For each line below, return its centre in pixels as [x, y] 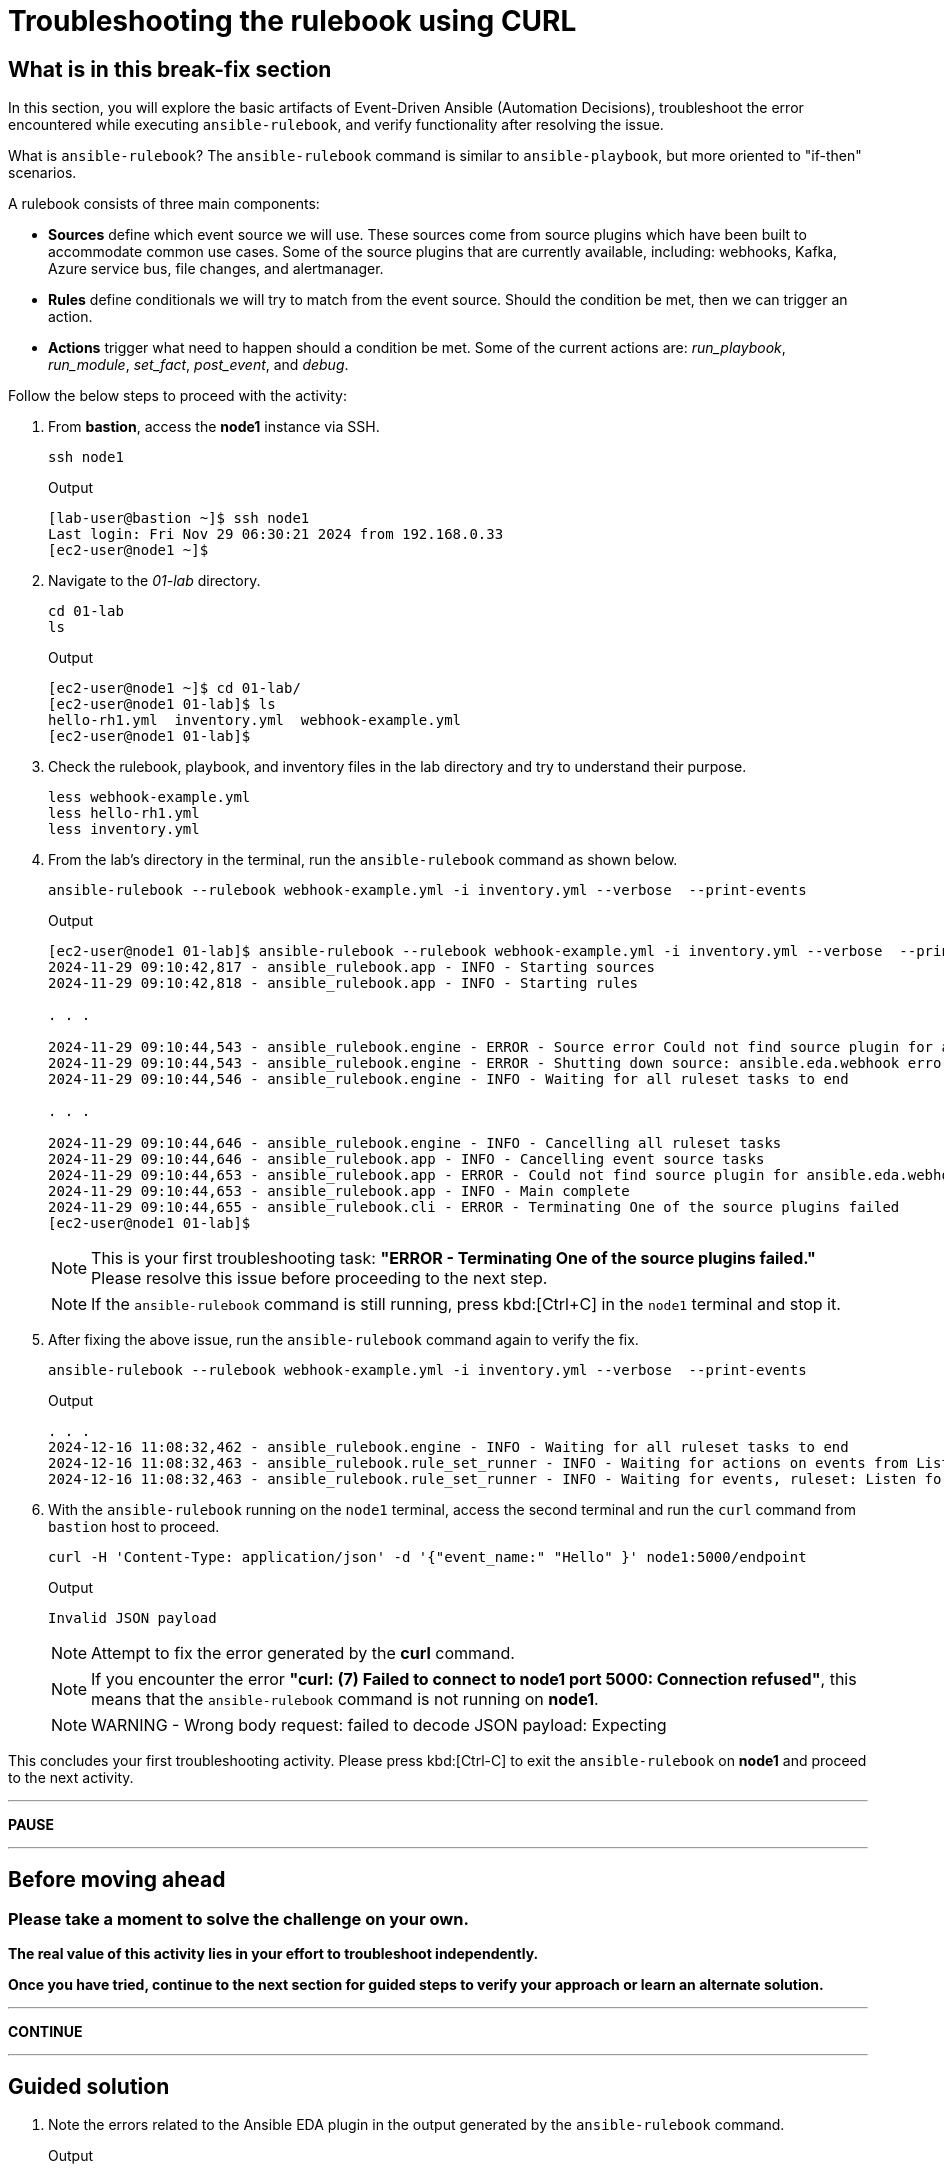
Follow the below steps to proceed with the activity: [177, 396]
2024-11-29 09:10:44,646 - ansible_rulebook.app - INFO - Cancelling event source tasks [406, 1159]
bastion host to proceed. [134, 1527]
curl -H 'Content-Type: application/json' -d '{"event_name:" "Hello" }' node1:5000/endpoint [427, 1557]
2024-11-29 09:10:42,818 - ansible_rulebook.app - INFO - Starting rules [343, 983]
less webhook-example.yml [149, 797]
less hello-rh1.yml [124, 813]
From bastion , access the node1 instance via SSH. [214, 427]
